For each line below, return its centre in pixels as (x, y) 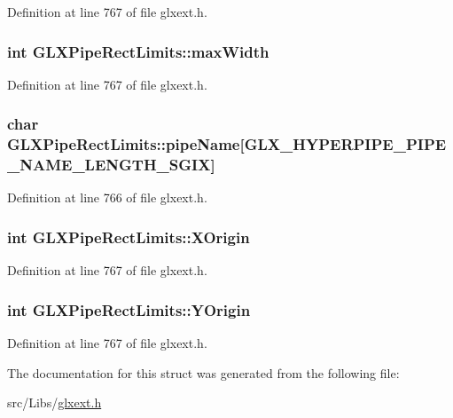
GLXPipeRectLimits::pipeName (124, 144)
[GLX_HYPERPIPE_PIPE (343, 144)
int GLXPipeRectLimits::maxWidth (138, 51)
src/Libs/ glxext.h (55, 402)
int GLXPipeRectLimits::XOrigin (129, 237)
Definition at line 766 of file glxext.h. (107, 197)
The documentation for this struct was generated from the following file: (203, 372)
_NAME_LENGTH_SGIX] (111, 165)
